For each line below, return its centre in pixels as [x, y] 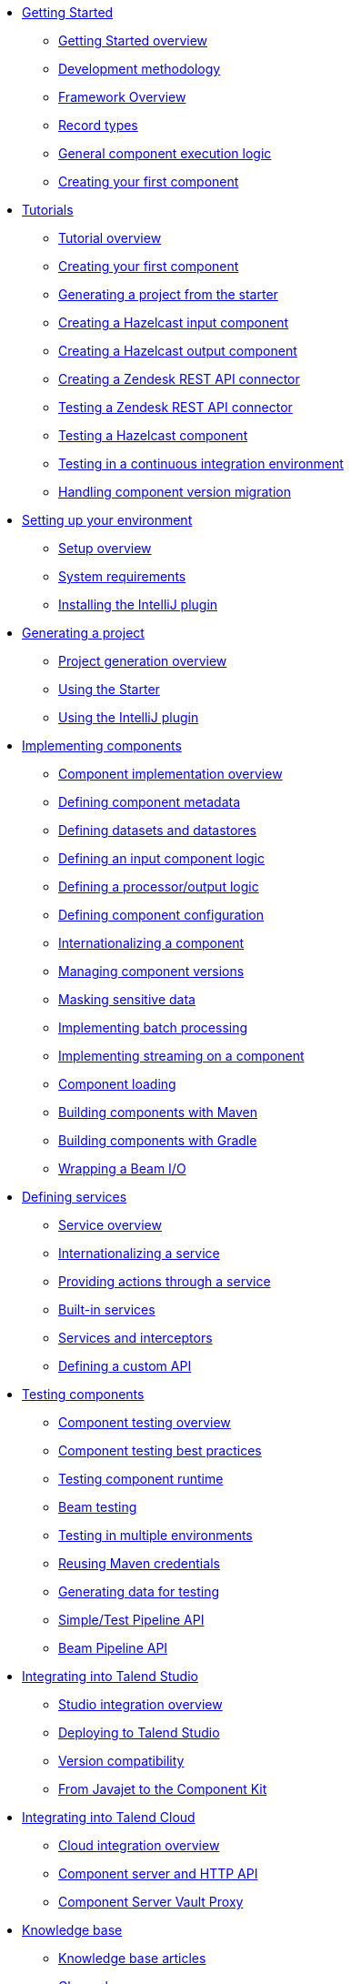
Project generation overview [143, 661]
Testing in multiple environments [155, 1535]
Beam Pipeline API [113, 1648]
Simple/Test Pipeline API [131, 1620]
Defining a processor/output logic [159, 886]
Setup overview [105, 548]
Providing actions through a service [165, 1281]
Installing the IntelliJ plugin [138, 604]
